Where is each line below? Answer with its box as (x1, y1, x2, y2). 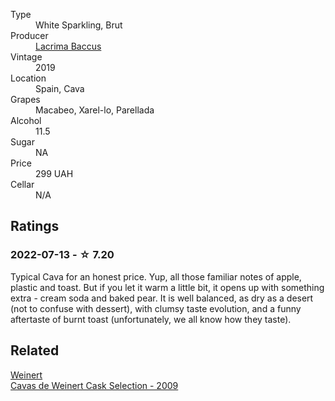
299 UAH (35, 168, 74, 179)
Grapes (10, 94, 41, 105)
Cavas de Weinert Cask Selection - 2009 (10, 379, 179, 391)
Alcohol (10, 115, 42, 126)
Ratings (10, 218, 60, 235)
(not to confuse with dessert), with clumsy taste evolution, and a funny (10, 302, 302, 314)
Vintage (10, 51, 43, 63)
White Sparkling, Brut (35, 19, 123, 31)
